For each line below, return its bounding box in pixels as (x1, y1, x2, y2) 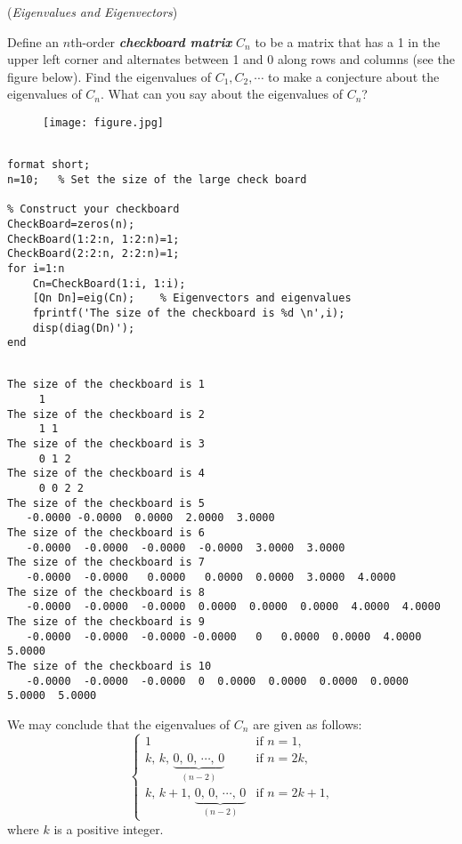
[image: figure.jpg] (43, 116, 165, 129)
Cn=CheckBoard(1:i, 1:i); (32, 277, 186, 290)
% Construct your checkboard (7, 203, 180, 216)
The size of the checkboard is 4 (7, 467, 205, 480)
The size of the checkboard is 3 (7, 438, 205, 451)
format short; (7, 158, 91, 172)
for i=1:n (7, 261, 65, 275)
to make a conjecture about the (268, 67, 440, 85)
